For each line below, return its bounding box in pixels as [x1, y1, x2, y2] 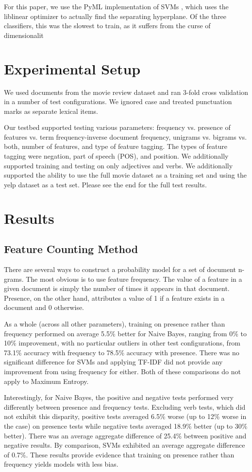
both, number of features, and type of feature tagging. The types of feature [4, 141, 228, 151]
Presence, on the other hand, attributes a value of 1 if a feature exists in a [4, 292, 225, 303]
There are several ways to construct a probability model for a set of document [4, 264, 236, 274]
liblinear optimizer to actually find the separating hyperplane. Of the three [4, 11, 227, 21]
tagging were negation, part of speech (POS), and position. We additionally [4, 151, 229, 161]
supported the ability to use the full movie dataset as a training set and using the [4, 170, 247, 180]
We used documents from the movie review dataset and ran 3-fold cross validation [4, 87, 248, 97]
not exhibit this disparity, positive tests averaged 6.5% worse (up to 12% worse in [4, 411, 247, 421]
